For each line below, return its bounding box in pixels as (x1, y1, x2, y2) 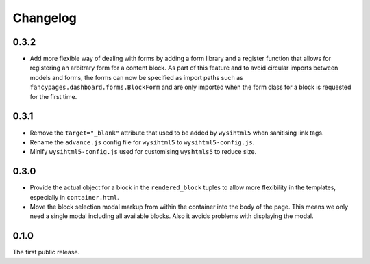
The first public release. (12, 248, 80, 256)
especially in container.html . (29, 193, 119, 201)
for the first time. (29, 92, 77, 101)
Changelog (12, 10, 77, 25)
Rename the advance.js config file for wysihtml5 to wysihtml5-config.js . (29, 137, 255, 146)
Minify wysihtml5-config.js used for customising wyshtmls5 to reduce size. (29, 148, 257, 156)
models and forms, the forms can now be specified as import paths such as (29, 73, 243, 81)
